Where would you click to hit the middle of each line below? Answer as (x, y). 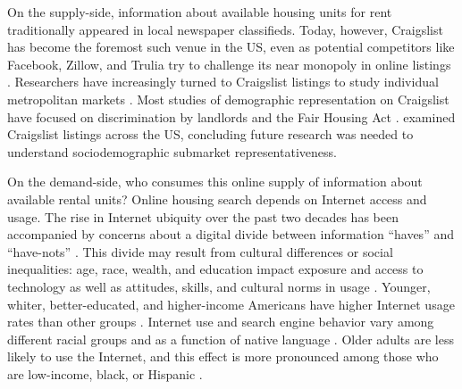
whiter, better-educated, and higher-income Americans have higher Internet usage (231, 304)
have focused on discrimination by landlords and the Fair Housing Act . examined (231, 116)
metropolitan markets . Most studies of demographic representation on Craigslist (228, 99)
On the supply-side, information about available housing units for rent (200, 12)
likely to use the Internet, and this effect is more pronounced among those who (223, 356)
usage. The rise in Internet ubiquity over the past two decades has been (203, 216)
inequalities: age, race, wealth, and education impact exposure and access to (215, 269)
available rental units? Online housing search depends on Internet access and (217, 199)
